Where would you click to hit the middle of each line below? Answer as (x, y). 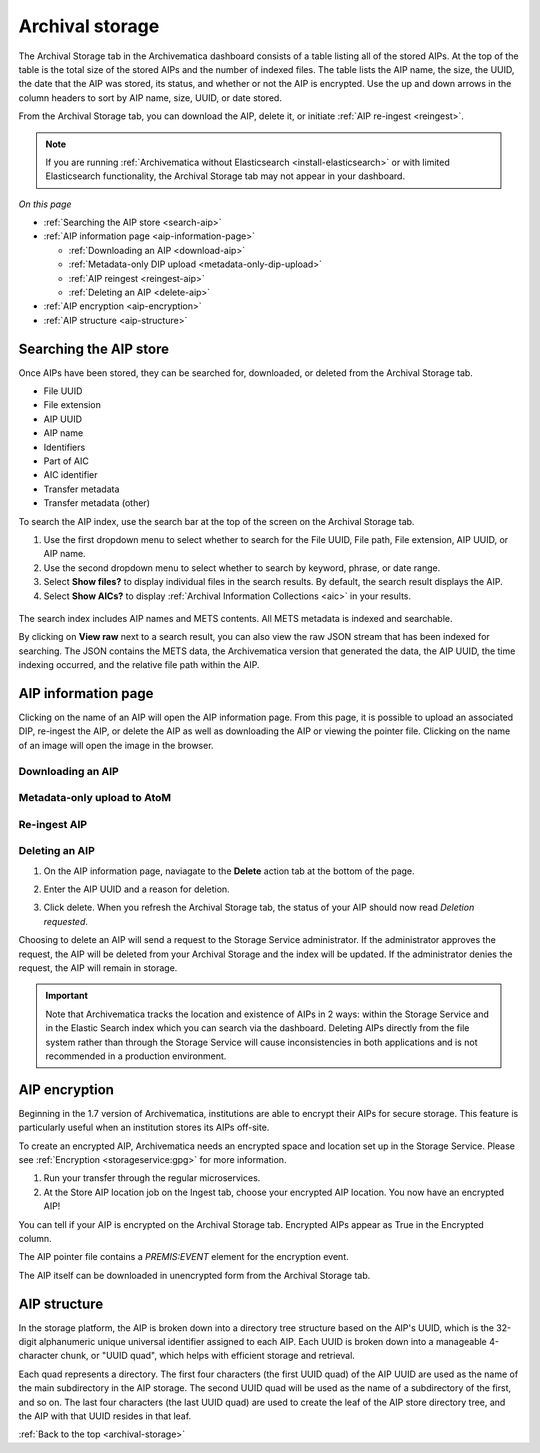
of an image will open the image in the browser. (116, 745)
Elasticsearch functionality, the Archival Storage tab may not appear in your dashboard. (225, 176)
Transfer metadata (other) (96, 503)
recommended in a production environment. (136, 1056)
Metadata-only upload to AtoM (95, 798)
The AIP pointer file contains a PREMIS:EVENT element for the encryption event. (183, 1257)
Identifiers (64, 447)
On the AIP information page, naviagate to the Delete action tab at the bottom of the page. (229, 871)
